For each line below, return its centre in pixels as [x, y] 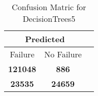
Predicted [45, 39]
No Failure [63, 54]
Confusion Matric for [49, 7]
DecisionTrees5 [49, 19]
